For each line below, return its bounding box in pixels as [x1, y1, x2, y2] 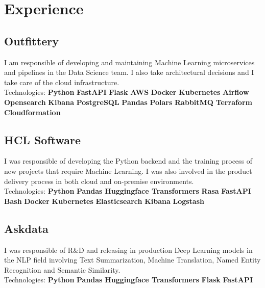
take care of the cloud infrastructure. [4, 76, 119, 87]
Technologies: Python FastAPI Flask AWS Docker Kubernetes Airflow [4, 87, 249, 97]
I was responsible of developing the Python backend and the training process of [4, 155, 253, 166]
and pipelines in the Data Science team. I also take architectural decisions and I [4, 67, 254, 77]
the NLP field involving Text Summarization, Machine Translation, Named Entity [4, 254, 261, 265]
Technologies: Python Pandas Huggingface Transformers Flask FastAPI [4, 274, 253, 285]
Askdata [4, 220, 49, 236]
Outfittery [4, 33, 59, 48]
